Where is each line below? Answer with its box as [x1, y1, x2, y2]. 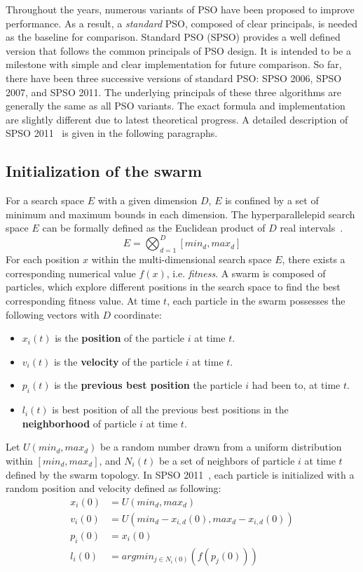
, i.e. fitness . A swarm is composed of [166, 265, 326, 280]
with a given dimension [97, 193, 198, 208]
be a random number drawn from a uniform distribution [100, 439, 342, 454]
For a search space [6, 193, 85, 208]
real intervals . [280, 220, 343, 235]
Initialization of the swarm [6, 160, 203, 182]
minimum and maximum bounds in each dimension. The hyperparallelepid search [6, 206, 355, 221]
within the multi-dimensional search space [91, 252, 272, 267]
